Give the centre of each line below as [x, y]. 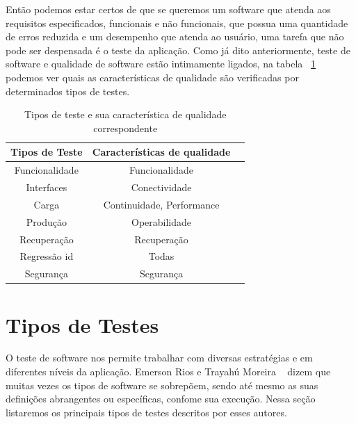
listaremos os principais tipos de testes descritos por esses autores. [146, 412]
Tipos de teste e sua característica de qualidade [125, 114]
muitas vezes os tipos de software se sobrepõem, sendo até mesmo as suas [162, 385]
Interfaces [47, 187]
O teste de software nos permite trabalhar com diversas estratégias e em [159, 358]
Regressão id [47, 256]
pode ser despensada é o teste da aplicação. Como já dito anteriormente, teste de [178, 50]
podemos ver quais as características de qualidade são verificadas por [152, 77]
